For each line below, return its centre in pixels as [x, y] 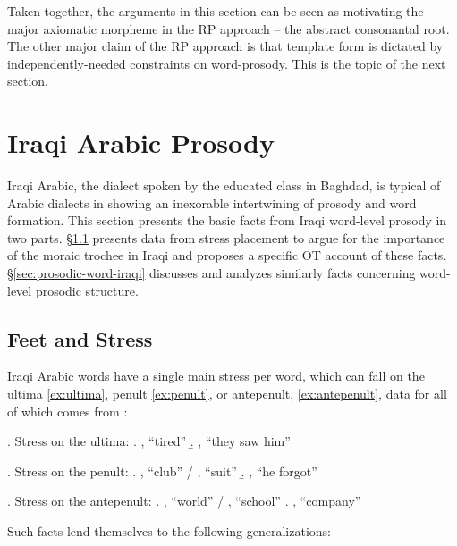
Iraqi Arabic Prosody [141, 143]
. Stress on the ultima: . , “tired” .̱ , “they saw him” [149, 441]
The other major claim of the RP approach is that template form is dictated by [225, 46]
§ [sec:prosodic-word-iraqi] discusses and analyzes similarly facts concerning [212, 273]
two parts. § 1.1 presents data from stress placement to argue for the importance [226, 237]
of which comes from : [68, 411]
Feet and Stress [80, 338]
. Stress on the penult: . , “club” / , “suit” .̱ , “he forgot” [162, 470]
